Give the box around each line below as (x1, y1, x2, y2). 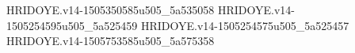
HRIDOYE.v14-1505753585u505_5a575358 (6, 32, 215, 49)
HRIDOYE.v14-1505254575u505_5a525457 (140, 17, 349, 33)
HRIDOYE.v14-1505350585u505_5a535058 (6, 2, 215, 17)
